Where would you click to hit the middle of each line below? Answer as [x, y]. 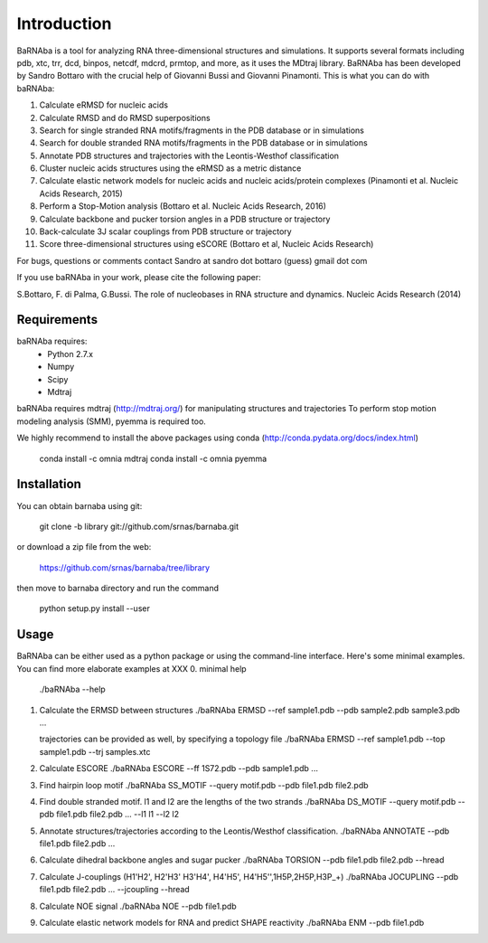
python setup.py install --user [95, 608]
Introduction [64, 24]
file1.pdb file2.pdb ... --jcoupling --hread [114, 890]
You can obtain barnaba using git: [80, 505]
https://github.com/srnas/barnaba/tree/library [125, 567]
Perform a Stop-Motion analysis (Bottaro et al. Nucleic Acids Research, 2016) [183, 206]
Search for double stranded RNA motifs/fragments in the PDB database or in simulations [203, 143]
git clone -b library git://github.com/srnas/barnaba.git [139, 526]
